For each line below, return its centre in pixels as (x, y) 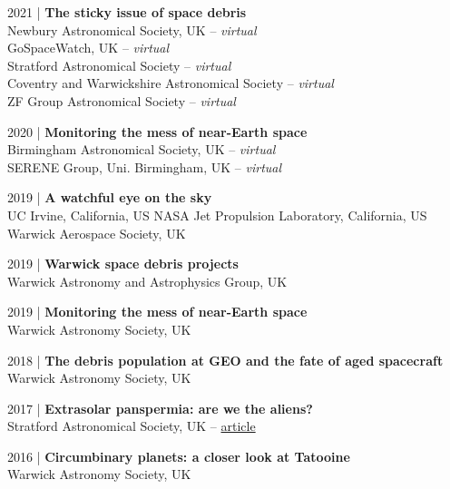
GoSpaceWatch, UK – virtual (88, 48)
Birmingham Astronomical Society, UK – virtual (142, 149)
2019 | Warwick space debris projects (123, 264)
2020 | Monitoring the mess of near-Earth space (157, 131)
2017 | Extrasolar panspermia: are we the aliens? (160, 408)
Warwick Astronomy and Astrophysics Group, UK (147, 281)
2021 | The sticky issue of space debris (127, 12)
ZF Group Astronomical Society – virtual (122, 100)
